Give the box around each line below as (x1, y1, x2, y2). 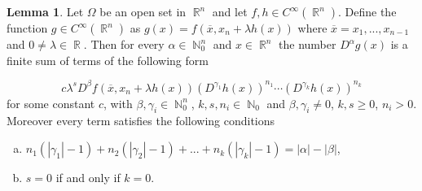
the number (279, 36, 336, 52)
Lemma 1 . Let (7, 3, 84, 20)
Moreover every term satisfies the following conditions (7, 112, 275, 129)
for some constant (7, 94, 95, 111)
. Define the (337, 3, 397, 20)
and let (212, 3, 248, 20)
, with (103, 94, 133, 111)
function (7, 20, 48, 36)
